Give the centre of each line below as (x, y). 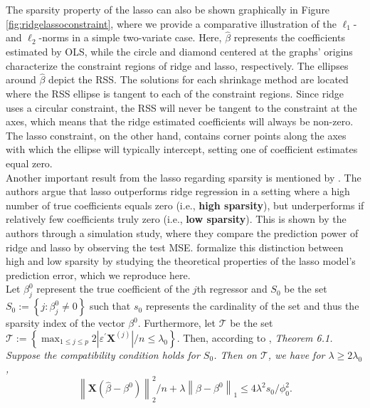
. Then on (235, 354)
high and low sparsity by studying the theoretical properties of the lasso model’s (181, 261)
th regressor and (232, 289)
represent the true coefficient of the (113, 289)
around (21, 79)
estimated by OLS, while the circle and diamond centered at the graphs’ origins (179, 51)
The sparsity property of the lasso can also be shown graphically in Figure (168, 9)
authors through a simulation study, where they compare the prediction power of (182, 232)
